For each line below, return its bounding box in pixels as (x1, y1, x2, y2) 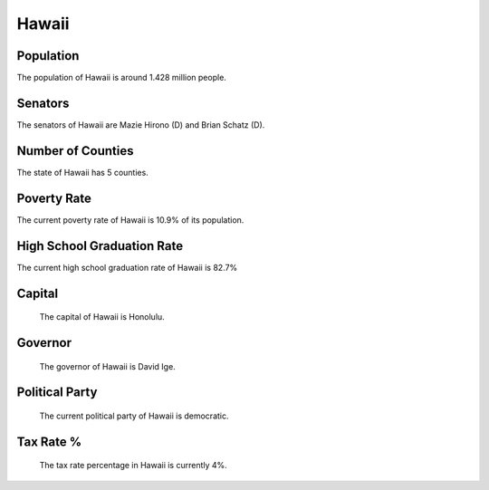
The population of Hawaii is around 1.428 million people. (16, 72, 226, 83)
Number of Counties (16, 143, 134, 159)
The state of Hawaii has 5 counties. (16, 167, 149, 178)
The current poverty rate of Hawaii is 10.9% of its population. (16, 214, 244, 226)
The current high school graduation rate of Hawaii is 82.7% (16, 262, 238, 273)
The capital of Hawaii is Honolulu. (39, 312, 165, 322)
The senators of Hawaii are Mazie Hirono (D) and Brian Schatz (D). (16, 119, 265, 130)
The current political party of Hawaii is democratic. (39, 410, 229, 421)
